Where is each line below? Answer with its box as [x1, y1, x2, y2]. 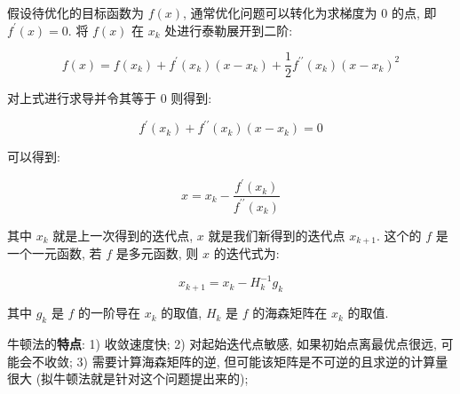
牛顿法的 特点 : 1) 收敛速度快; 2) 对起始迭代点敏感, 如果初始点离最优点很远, [7, 334, 437, 352]
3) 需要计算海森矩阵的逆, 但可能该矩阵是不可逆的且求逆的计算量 [76, 351, 448, 370]
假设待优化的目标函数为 [7, 4, 144, 21]
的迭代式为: [213, 244, 280, 263]
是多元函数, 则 [115, 244, 199, 263]
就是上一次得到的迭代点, [52, 225, 194, 244]
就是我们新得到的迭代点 [208, 225, 345, 244]
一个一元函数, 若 [7, 244, 102, 263]
